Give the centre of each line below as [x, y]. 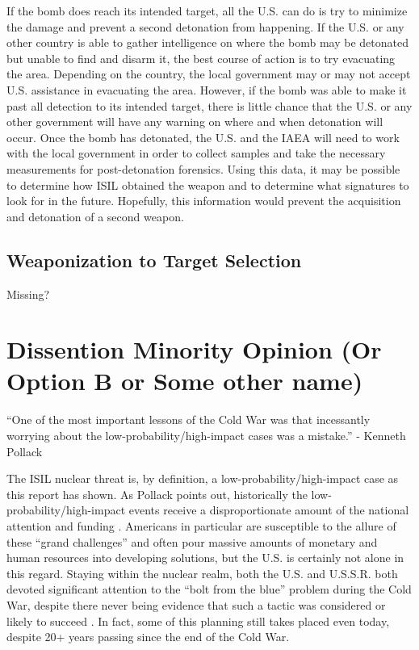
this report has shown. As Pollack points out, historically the [157, 494]
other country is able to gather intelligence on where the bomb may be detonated [207, 42]
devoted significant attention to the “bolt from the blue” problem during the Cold [209, 589]
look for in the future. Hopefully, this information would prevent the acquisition [204, 201]
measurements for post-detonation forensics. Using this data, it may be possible [203, 168]
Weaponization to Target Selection [154, 260]
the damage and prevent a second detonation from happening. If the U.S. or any [205, 26]
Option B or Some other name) [185, 381]
